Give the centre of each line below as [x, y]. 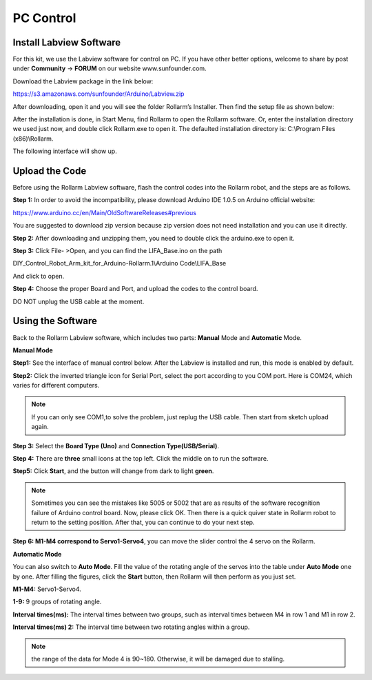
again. [40, 427]
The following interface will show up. [65, 151]
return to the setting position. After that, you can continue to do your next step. [143, 522]
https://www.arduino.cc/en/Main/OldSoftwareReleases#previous [104, 212]
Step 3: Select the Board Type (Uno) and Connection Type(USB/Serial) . [116, 446]
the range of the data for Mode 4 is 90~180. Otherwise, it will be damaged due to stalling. [158, 659]
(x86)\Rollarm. [33, 139]
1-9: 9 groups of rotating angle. [57, 602]
